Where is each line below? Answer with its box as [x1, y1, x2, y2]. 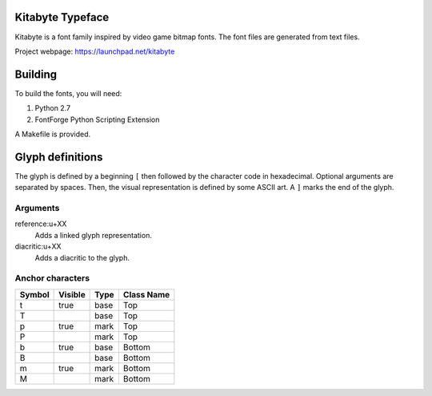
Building [14, 67, 58, 81]
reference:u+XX [14, 219, 67, 228]
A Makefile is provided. [14, 129, 91, 139]
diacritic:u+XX [14, 241, 62, 252]
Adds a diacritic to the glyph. [34, 253, 130, 262]
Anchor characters [14, 273, 90, 284]
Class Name [122, 289, 170, 300]
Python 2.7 [34, 103, 71, 113]
